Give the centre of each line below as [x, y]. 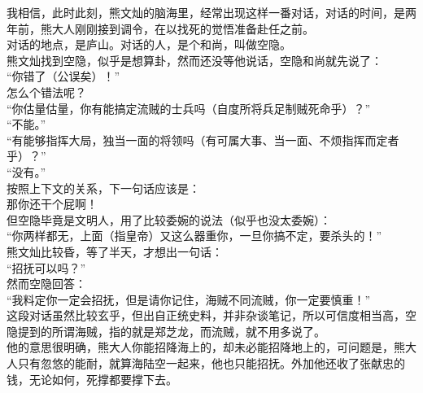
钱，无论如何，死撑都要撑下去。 [92, 379]
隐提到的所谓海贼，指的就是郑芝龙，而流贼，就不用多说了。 [166, 331]
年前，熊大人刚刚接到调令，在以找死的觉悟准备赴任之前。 [160, 28]
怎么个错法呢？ [46, 92]
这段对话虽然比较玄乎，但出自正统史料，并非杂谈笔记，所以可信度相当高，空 [211, 315]
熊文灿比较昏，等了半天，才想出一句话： [115, 251]
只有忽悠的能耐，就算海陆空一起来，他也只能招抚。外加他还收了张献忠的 [211, 363]
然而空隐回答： [46, 284]
